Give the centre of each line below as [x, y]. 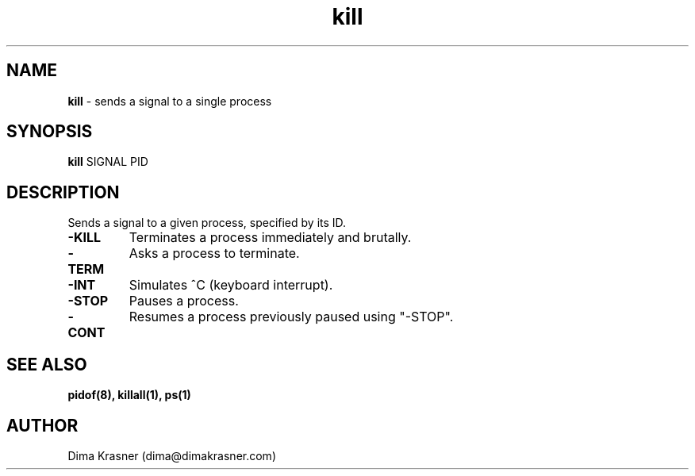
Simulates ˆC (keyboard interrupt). [231, 285]
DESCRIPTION [63, 192]
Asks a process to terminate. [214, 253]
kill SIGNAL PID [108, 162]
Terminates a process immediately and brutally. [270, 238]
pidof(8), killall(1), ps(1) [129, 395]
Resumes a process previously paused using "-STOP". [291, 317]
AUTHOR [42, 425]
